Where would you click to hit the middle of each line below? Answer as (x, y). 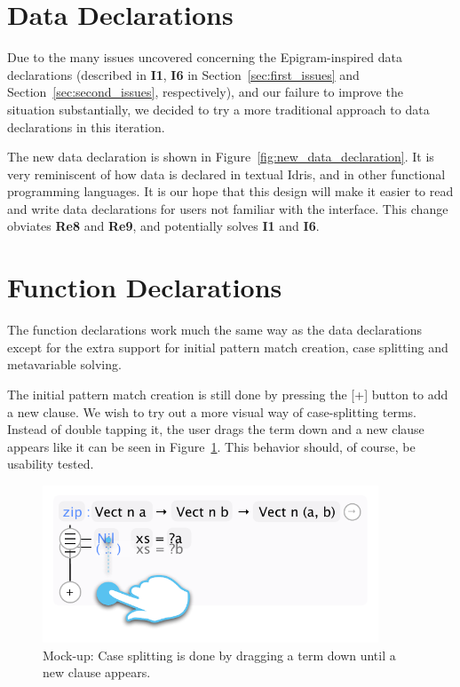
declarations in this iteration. (86, 126)
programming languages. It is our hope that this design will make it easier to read (230, 191)
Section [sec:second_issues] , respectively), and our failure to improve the (205, 92)
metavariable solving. (64, 364)
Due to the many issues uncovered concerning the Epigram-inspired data (205, 57)
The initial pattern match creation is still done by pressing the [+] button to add (228, 394)
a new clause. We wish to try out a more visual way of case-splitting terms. (212, 411)
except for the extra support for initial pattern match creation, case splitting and (228, 347)
